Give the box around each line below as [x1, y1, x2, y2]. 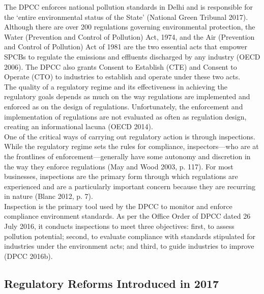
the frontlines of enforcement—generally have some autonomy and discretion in [4, 151, 251, 161]
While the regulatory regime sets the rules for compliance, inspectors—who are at [4, 141, 259, 152]
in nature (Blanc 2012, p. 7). [4, 191, 93, 201]
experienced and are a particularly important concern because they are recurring [4, 181, 255, 191]
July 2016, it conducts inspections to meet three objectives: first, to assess [4, 221, 234, 231]
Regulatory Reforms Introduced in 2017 [4, 275, 219, 291]
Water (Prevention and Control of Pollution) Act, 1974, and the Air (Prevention [4, 31, 255, 42]
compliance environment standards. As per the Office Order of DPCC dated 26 [4, 211, 251, 221]
